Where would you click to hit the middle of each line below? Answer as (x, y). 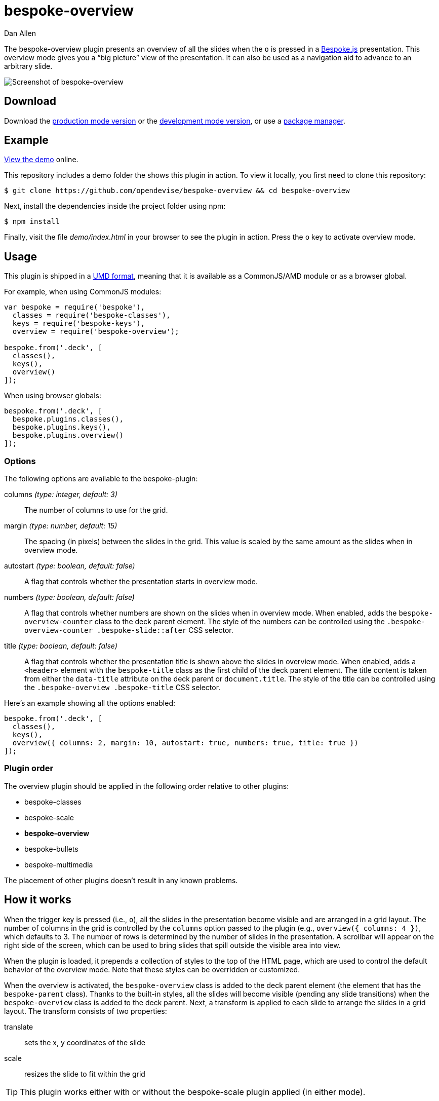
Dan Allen (20, 33)
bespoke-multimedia (59, 864)
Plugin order (29, 768)
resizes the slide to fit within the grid (85, 1074)
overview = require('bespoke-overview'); (96, 332)
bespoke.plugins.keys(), (62, 427)
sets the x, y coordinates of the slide (85, 1042)
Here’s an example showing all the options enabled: (90, 703)
